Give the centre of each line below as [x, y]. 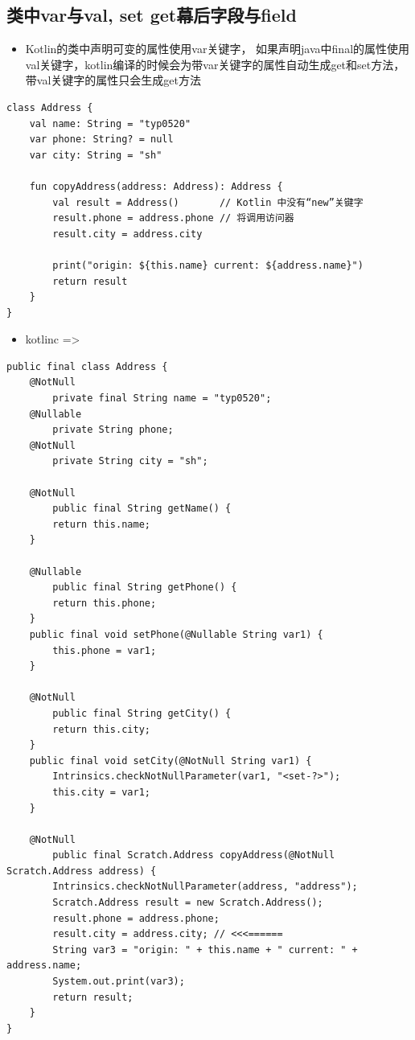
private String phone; [113, 430]
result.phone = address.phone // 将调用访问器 [173, 218]
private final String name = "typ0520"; [162, 399]
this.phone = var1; [105, 650]
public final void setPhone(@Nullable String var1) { [176, 634]
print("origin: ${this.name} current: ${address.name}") [208, 265]
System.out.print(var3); [119, 982]
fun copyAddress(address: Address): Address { [156, 186]
